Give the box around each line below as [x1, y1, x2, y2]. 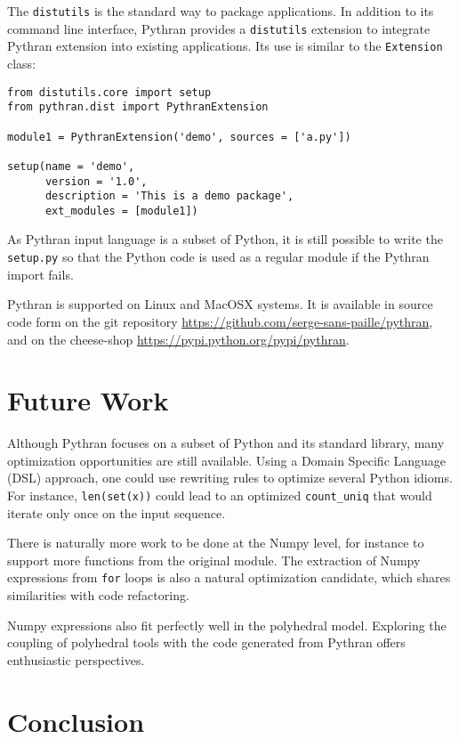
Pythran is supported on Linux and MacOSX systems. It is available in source [7, 295, 433, 313]
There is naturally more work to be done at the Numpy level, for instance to [7, 533, 424, 552]
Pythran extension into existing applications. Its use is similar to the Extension [7, 37, 443, 55]
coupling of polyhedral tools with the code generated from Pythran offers [7, 633, 406, 652]
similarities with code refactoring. [7, 586, 189, 605]
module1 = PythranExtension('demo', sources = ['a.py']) [7, 130, 351, 143]
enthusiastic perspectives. [7, 650, 145, 669]
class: [7, 53, 36, 72]
